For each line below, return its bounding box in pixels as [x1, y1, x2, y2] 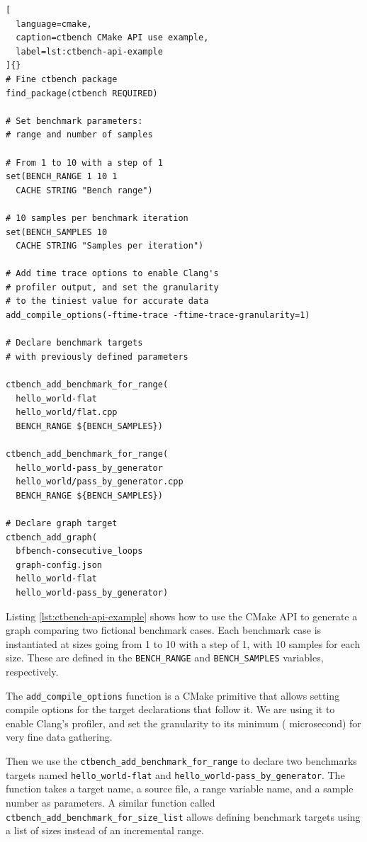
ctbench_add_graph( [6, 532, 97, 542]
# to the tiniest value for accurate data [6, 296, 209, 307]
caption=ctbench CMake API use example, [16, 33, 209, 43]
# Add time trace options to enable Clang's [6, 268, 219, 279]
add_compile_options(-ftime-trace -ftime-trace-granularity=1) [6, 310, 310, 321]
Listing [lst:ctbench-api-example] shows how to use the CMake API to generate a [6, 608, 358, 623]
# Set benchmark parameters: [6, 115, 143, 126]
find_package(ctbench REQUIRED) [6, 88, 158, 98]
